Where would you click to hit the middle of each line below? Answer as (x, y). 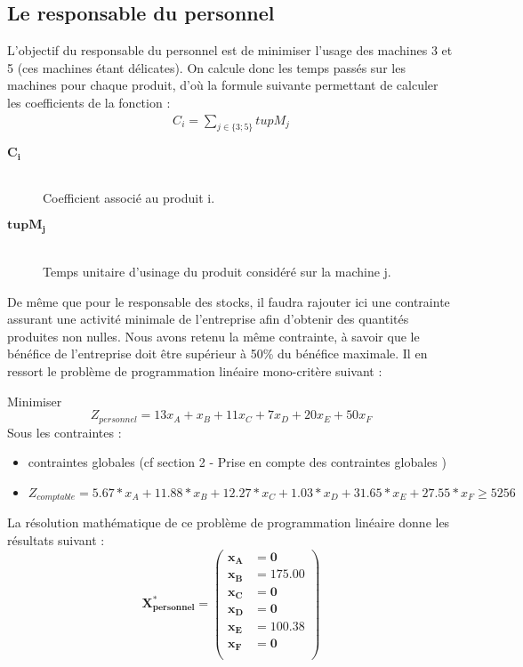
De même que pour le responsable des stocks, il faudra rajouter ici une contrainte (229, 301)
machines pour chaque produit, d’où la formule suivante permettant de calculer (223, 85)
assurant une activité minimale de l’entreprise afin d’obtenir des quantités (208, 319)
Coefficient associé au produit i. (129, 198)
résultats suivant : (56, 539)
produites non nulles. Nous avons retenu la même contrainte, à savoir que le (213, 336)
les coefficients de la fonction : (89, 102)
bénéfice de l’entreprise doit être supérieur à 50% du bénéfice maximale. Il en (217, 354)
